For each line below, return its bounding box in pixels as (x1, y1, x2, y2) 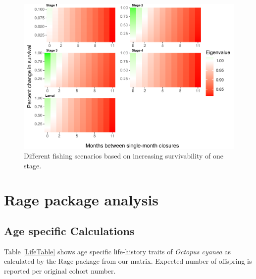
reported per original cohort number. (4, 266, 116, 276)
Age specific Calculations (4, 223, 135, 239)
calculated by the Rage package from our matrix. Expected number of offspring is (4, 256, 252, 266)
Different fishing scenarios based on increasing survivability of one (24, 151, 223, 161)
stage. (24, 160, 42, 170)
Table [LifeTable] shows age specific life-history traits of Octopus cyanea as (4, 246, 231, 256)
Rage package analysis (4, 189, 159, 209)
